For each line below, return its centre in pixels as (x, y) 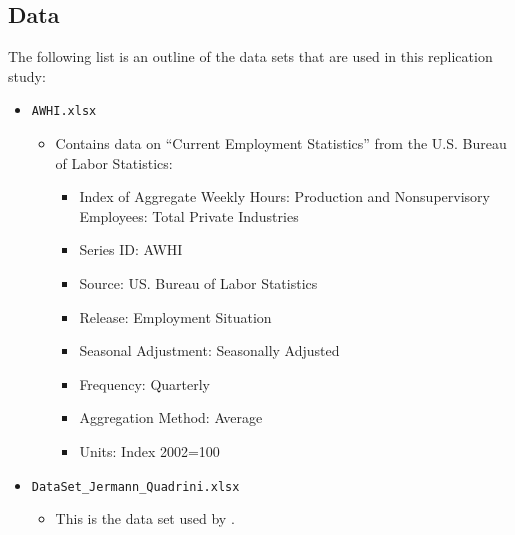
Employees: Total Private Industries (189, 215)
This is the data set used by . (145, 518)
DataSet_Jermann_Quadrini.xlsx (135, 486)
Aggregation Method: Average (171, 417)
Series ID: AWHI (131, 249)
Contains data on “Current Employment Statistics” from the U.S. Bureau (281, 143)
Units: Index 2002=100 (149, 450)
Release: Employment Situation (175, 316)
